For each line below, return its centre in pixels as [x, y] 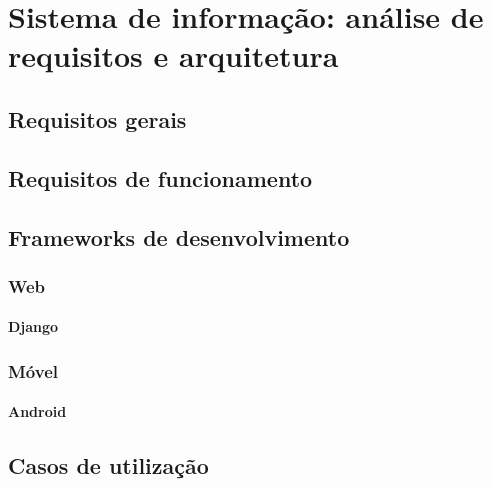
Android [37, 411]
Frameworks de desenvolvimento [179, 236]
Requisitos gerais [97, 118]
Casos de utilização [108, 465]
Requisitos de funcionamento [160, 177]
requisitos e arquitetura [173, 55]
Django [33, 326]
